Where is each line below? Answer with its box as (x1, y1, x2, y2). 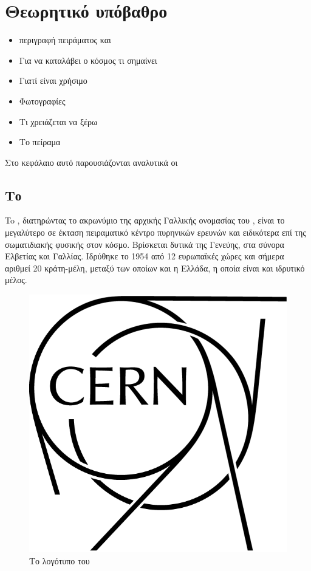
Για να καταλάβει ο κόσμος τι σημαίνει (19, 53, 157, 66)
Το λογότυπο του (29, 554, 90, 567)
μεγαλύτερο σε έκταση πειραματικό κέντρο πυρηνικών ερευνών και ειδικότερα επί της (5, 226, 306, 239)
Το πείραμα (19, 135, 61, 148)
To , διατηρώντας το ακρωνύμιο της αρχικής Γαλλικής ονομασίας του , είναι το (5, 214, 285, 227)
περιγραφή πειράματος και (19, 33, 111, 46)
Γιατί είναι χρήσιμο (19, 74, 87, 87)
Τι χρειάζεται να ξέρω (19, 115, 98, 128)
